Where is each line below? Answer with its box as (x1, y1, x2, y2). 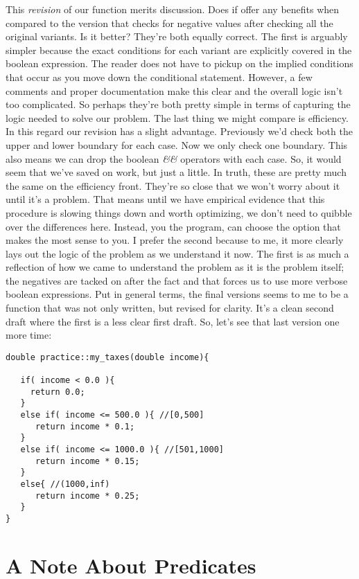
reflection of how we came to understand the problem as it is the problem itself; (6, 260, 344, 274)
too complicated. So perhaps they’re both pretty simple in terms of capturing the (6, 97, 351, 112)
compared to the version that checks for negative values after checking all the (6, 15, 333, 30)
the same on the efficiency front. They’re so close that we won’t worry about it (6, 178, 340, 193)
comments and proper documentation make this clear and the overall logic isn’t (6, 83, 343, 98)
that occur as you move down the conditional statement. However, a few (6, 69, 313, 84)
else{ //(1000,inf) (20, 479, 110, 490)
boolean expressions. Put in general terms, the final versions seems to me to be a (6, 287, 349, 301)
